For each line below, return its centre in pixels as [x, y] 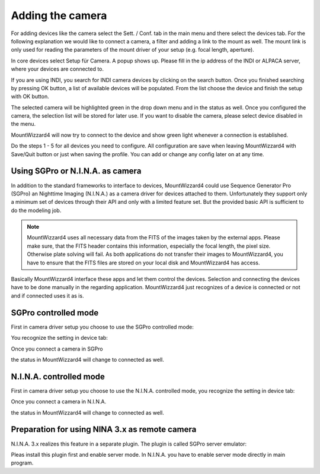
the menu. [23, 124]
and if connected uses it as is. [47, 296]
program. [22, 463]
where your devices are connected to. [57, 69]
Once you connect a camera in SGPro [57, 349]
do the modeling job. [36, 210]
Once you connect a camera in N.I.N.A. [59, 402]
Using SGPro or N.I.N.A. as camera [76, 171]
